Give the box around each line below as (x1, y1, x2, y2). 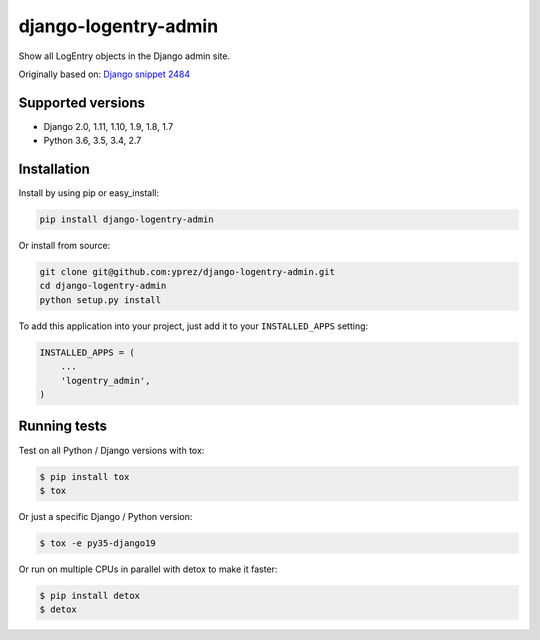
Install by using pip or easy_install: (18, 187, 160, 199)
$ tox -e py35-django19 (39, 537, 157, 549)
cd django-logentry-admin (39, 280, 167, 292)
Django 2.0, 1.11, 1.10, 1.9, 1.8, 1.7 (43, 120, 174, 132)
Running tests (18, 418, 108, 435)
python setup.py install (39, 294, 162, 305)
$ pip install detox (39, 590, 140, 601)
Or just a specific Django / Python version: (18, 510, 193, 522)
